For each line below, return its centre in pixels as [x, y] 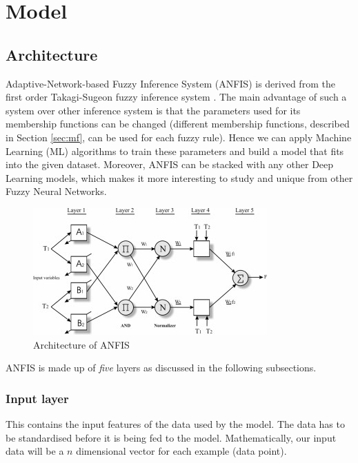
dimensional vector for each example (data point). [181, 451]
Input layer [37, 398]
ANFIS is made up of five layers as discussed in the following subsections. [161, 368]
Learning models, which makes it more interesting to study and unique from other [179, 177]
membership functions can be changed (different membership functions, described [178, 124]
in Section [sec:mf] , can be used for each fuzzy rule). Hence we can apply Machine [179, 137]
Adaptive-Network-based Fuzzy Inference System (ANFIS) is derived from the [170, 83]
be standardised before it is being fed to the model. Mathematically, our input [171, 437]
